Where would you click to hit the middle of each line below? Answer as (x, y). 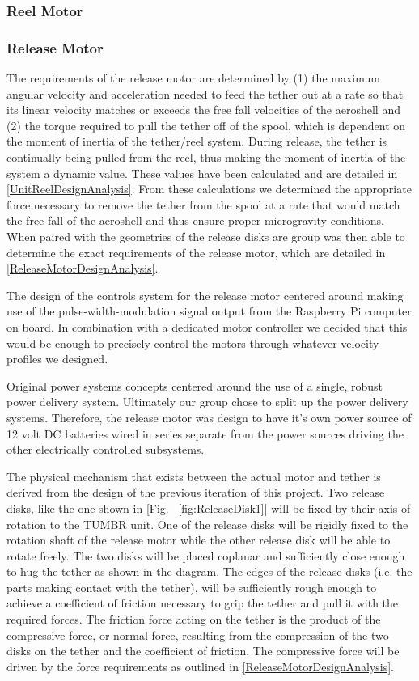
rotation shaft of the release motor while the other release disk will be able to (199, 540)
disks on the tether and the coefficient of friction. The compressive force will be (203, 651)
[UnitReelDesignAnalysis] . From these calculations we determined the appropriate (209, 189)
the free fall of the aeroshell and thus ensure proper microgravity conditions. (195, 220)
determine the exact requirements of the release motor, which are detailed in (196, 252)
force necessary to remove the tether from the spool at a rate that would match (203, 204)
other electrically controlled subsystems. (106, 449)
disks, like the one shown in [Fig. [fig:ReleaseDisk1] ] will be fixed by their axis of (209, 508)
